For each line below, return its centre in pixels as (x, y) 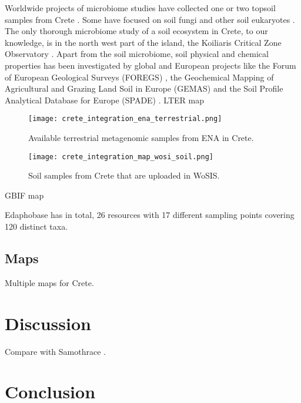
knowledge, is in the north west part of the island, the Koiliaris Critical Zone (143, 42)
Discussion (48, 323)
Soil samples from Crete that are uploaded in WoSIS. (124, 175)
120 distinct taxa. (36, 226)
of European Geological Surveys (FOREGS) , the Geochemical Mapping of (139, 77)
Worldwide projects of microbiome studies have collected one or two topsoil (140, 8)
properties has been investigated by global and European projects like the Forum (150, 65)
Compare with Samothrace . (55, 351)
